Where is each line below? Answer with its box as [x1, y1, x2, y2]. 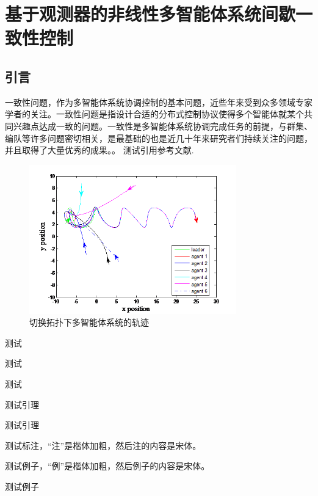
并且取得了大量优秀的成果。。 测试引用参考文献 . [5, 144, 194, 156]
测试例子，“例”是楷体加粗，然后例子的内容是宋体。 [5, 459, 210, 472]
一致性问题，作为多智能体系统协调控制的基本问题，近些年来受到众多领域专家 [5, 95, 313, 108]
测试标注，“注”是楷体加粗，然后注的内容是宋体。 [5, 439, 201, 451]
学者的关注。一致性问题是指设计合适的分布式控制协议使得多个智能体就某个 [5, 108, 304, 120]
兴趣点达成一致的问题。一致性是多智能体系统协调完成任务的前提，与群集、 [13, 119, 313, 132]
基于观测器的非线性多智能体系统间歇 [5, 1, 296, 26]
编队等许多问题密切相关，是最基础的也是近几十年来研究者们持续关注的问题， [5, 131, 313, 144]
